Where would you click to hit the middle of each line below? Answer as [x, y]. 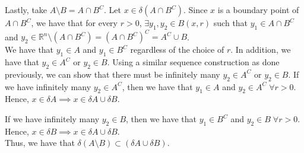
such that [231, 23]
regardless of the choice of [177, 50]
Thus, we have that [40, 143]
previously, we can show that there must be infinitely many [113, 74]
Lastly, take [26, 9]
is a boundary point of [258, 9]
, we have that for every [75, 23]
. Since [195, 9]
